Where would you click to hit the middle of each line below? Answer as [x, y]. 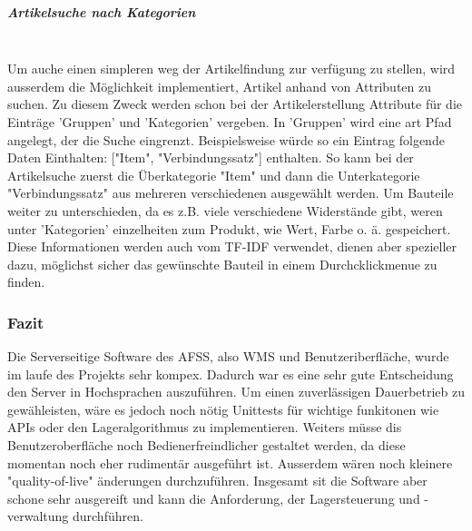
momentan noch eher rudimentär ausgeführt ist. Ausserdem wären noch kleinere [230, 462]
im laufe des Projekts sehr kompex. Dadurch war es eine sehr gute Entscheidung [231, 374]
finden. [26, 282]
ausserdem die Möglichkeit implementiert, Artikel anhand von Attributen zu [219, 86]
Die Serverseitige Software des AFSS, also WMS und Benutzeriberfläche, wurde [228, 356]
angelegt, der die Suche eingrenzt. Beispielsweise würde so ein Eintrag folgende [226, 139]
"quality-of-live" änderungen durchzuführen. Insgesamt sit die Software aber [217, 481]
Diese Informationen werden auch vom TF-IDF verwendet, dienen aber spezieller [232, 246]
